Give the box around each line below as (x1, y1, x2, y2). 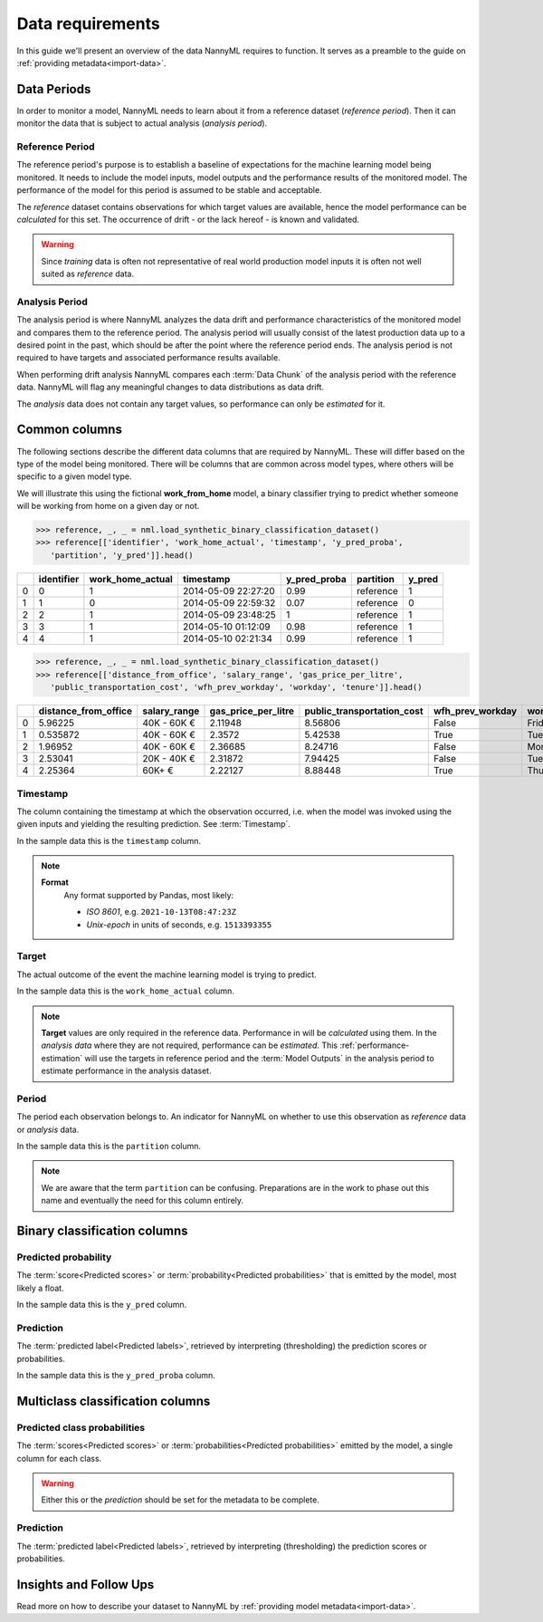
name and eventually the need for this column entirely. (41, 1195, 244, 1206)
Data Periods (16, 82, 91, 97)
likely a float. (16, 1282, 64, 1293)
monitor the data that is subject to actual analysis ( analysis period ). (16, 118, 268, 129)
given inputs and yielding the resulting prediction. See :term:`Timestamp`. (16, 819, 291, 830)
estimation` (41, 1052, 83, 1063)
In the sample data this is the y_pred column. (16, 1300, 187, 1310)
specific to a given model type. (16, 471, 132, 482)
